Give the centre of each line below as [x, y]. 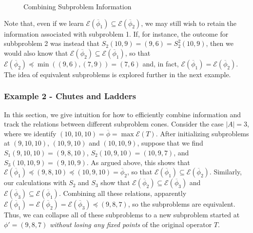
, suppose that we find [170, 143]
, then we [220, 43]
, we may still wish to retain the [189, 23]
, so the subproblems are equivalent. [182, 204]
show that [115, 182]
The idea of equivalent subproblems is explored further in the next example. [117, 74]
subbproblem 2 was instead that [52, 43]
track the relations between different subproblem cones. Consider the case [114, 124]
